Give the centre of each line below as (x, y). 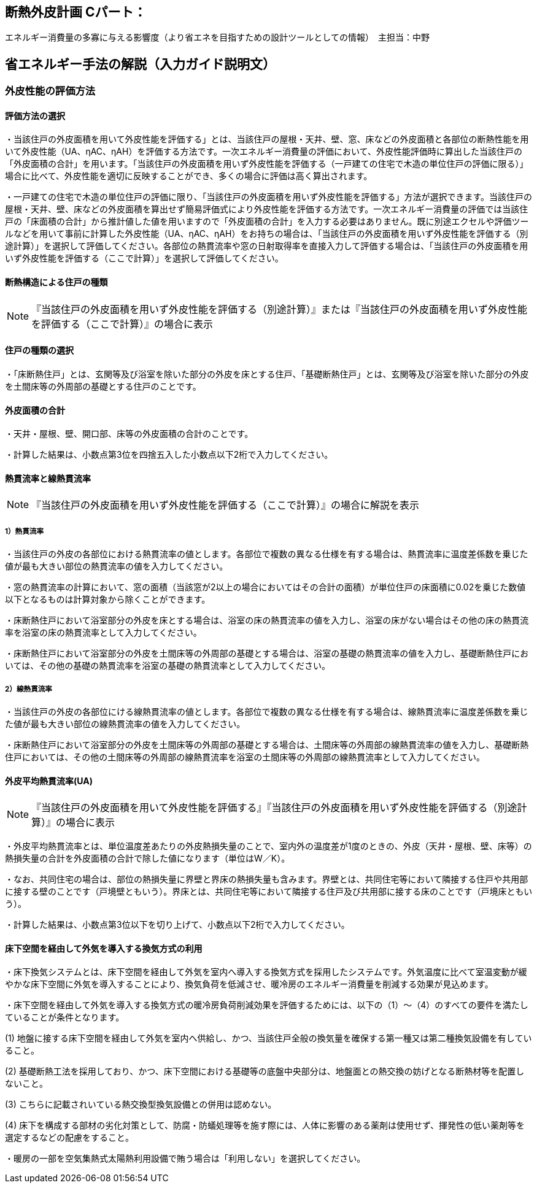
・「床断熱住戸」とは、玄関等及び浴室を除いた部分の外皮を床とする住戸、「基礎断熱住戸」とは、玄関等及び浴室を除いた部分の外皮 (267, 374)
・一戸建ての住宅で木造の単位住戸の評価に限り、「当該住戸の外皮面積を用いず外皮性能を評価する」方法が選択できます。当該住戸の (269, 197)
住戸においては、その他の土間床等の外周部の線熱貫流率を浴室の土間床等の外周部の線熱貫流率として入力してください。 (245, 757)
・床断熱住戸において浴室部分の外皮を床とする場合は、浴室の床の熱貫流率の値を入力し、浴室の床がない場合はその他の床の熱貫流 (267, 620)
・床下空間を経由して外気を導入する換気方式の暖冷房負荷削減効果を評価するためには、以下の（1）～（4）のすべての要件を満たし (267, 1005)
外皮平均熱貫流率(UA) (49, 781)
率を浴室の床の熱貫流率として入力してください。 (103, 633)
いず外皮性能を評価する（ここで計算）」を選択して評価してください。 (144, 258)
